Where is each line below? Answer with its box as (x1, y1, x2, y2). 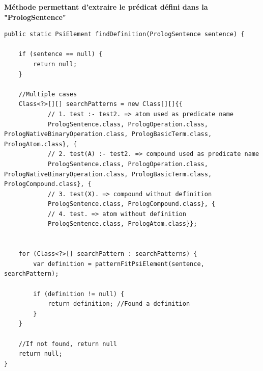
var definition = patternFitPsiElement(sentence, (33, 260, 204, 268)
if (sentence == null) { (18, 50, 103, 58)
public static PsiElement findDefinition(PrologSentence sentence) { (4, 31, 245, 38)
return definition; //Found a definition (47, 300, 190, 308)
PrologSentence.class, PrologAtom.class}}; (47, 220, 197, 228)
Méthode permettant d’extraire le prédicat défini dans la (4, 2, 208, 12)
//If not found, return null (18, 340, 117, 348)
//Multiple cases (18, 90, 77, 98)
